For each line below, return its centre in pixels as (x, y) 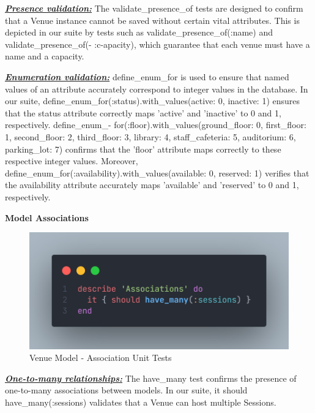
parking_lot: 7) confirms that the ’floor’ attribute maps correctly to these (143, 149)
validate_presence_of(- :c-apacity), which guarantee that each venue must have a (157, 44)
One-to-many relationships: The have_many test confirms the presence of (151, 378)
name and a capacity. (45, 56)
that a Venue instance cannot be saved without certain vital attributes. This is (152, 20)
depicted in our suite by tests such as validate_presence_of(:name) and (139, 32)
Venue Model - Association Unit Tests (101, 358)
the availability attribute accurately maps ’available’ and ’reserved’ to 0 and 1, (152, 185)
